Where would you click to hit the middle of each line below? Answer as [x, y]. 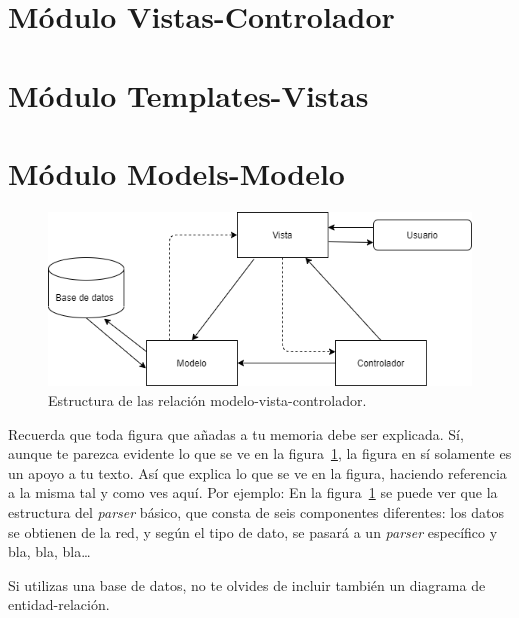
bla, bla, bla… [49, 551]
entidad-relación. [59, 604]
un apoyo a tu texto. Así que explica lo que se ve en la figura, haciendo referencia [257, 472]
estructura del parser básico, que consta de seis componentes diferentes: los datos [256, 512]
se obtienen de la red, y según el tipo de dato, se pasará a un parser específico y [253, 531]
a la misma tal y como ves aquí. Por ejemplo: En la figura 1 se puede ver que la [253, 492]
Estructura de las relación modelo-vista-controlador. [207, 400]
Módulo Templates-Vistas [188, 94]
